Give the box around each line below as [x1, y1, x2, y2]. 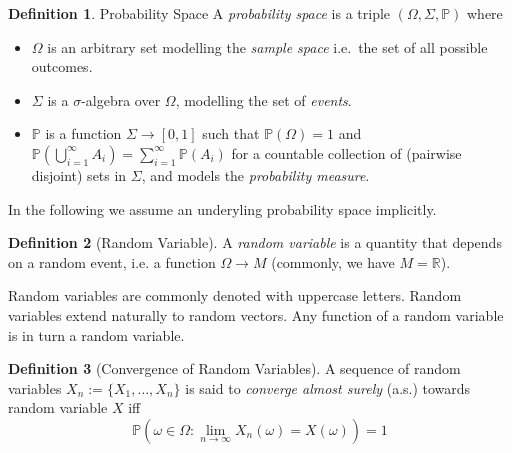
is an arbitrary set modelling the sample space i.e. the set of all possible [47, 36, 488, 57]
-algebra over [81, 89, 161, 110]
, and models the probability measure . [141, 164, 370, 185]
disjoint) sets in [31, 164, 127, 185]
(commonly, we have [271, 251, 395, 272]
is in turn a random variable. [8, 324, 185, 345]
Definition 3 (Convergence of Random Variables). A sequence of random [8, 358, 461, 379]
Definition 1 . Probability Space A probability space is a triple [8, 3, 391, 23]
